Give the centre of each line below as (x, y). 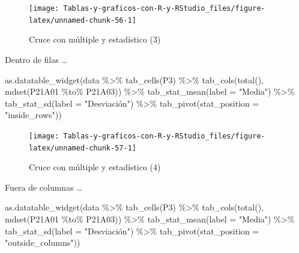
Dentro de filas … (36, 59)
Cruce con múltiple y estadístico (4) (95, 167)
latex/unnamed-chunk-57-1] (83, 148)
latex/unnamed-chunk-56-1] (83, 20)
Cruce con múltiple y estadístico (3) (95, 39)
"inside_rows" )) (33, 115)
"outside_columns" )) (43, 243)
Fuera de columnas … (44, 187)
